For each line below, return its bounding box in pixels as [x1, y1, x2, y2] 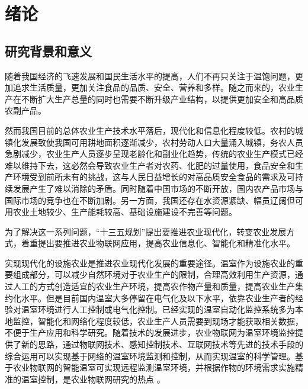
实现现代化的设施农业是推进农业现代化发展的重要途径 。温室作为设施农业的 [5, 256, 295, 269]
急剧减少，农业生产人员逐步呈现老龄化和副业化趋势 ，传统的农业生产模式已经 [5, 147, 303, 160]
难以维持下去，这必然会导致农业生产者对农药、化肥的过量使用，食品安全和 [5, 159, 295, 171]
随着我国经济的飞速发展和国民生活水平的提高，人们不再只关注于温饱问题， [5, 69, 295, 82]
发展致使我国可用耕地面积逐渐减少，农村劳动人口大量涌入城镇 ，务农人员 [21, 136, 303, 148]
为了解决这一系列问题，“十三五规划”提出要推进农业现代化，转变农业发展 [5, 225, 287, 237]
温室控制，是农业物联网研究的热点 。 [21, 372, 165, 385]
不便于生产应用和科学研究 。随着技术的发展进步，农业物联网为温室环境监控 [5, 326, 295, 339]
